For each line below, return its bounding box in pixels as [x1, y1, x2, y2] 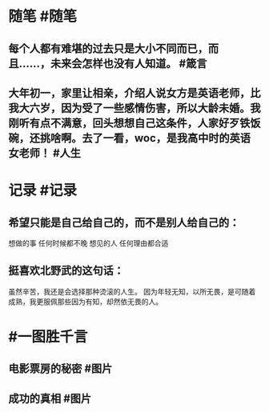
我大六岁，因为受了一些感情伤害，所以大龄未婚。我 [8, 101, 261, 114]
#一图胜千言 [8, 327, 88, 346]
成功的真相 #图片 [8, 391, 92, 405]
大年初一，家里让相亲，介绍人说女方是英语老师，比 [8, 86, 261, 100]
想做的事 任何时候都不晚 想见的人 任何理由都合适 [8, 238, 169, 248]
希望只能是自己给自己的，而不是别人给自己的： [8, 215, 240, 229]
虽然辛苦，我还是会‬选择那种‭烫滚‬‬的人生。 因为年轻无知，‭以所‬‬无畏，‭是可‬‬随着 [8, 286, 256, 296]
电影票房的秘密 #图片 [8, 362, 113, 376]
